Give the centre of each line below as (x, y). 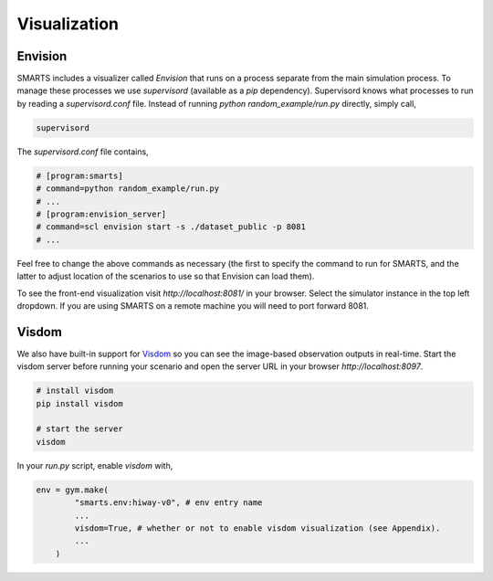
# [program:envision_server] (101, 214)
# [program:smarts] (79, 175)
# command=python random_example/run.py (127, 189)
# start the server (79, 429)
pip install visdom (79, 403)
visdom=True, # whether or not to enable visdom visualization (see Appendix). (257, 528)
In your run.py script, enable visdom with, (95, 465)
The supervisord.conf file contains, (83, 152)
